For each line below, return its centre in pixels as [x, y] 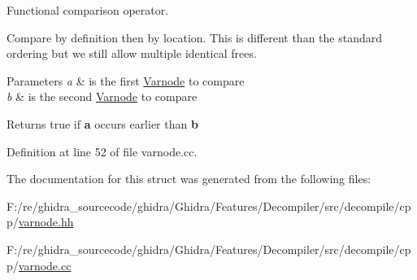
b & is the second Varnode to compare [102, 96]
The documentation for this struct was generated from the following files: [189, 179]
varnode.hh [46, 222]
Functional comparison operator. [88, 10]
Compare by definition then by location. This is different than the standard [194, 37]
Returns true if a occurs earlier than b [102, 123]
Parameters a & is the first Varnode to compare [126, 80]
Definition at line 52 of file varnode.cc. [102, 151]
